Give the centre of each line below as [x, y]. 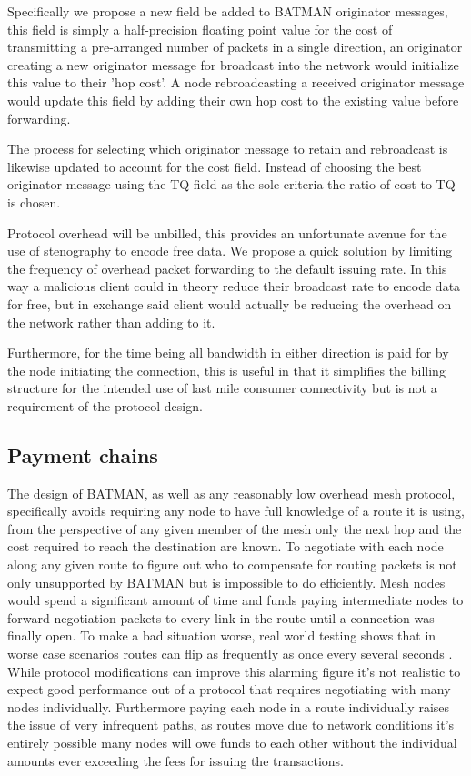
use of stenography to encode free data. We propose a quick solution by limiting [230, 251]
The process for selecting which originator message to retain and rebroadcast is [228, 149]
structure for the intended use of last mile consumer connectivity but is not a [222, 388]
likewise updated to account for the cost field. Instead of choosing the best [215, 166]
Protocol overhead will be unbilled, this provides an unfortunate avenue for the [227, 232]
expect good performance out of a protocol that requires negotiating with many [229, 689]
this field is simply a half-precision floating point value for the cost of [200, 29]
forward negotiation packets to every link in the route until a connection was [221, 617]
